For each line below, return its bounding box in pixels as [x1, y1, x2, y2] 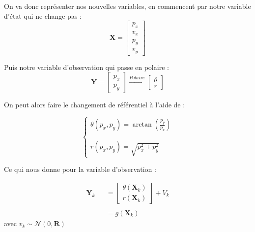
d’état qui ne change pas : [4, 10, 82, 21]
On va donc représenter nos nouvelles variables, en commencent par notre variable [4, 1, 251, 11]
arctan [132, 121, 152, 129]
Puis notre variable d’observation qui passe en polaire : [4, 62, 169, 72]
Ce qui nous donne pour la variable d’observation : [4, 164, 156, 174]
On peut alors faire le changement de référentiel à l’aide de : [4, 99, 185, 110]
